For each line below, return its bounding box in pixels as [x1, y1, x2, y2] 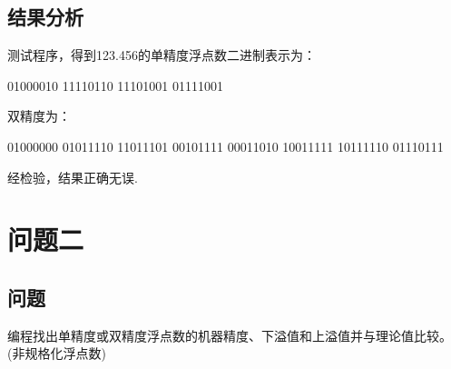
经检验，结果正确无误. [7, 167, 138, 186]
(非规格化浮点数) [7, 344, 106, 363]
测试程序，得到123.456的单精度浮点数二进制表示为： [7, 45, 316, 65]
